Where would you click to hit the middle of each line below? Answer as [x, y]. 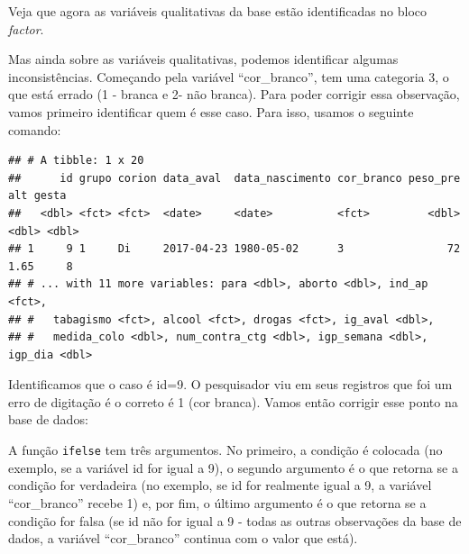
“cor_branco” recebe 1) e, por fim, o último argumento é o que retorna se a [217, 502]
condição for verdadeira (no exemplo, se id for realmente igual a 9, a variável [220, 485]
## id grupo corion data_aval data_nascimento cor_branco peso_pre [234, 178]
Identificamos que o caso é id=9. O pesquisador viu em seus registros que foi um [230, 384]
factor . [26, 28]
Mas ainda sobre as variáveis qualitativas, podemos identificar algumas [203, 59]
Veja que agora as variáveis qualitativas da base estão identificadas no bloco [218, 11]
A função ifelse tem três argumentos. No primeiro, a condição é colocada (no [225, 450]
